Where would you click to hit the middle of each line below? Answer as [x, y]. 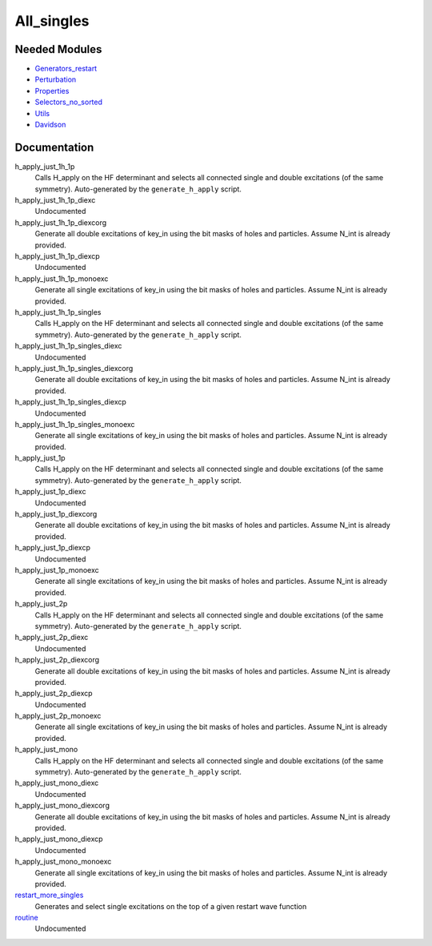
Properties [52, 91]
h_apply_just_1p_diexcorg [56, 514]
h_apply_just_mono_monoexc [63, 862]
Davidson [50, 125]
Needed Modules [58, 49]
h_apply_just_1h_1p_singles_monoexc [75, 424]
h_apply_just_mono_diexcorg [62, 806]
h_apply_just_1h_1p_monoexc [62, 278]
